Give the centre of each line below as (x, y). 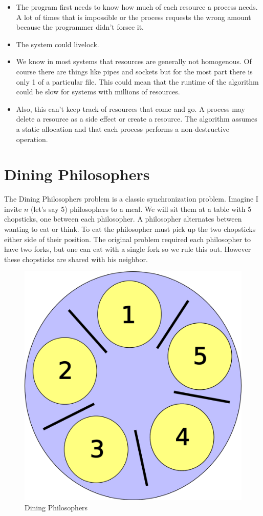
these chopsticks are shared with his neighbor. (76, 259)
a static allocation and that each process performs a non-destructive (123, 128)
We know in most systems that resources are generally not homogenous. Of (134, 61)
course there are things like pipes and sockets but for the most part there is (134, 71)
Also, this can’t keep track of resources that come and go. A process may (130, 108)
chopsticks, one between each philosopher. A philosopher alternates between (123, 219)
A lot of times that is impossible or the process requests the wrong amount (134, 17)
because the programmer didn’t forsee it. (80, 27)
